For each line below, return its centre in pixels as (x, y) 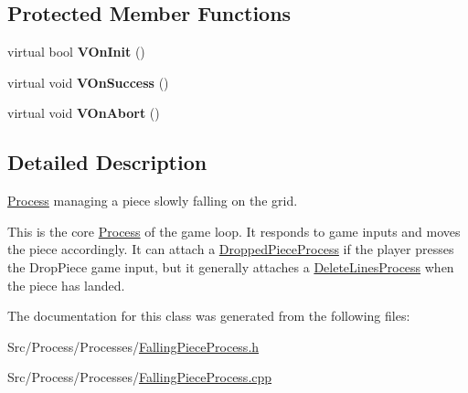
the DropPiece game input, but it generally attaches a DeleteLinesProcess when (231, 266)
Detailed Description (107, 162)
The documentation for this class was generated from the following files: (209, 316)
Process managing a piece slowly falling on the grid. (153, 201)
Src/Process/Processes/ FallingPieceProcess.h (133, 346)
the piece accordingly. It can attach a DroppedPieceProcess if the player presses (231, 249)
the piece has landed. (66, 285)
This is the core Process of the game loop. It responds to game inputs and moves (234, 231)
